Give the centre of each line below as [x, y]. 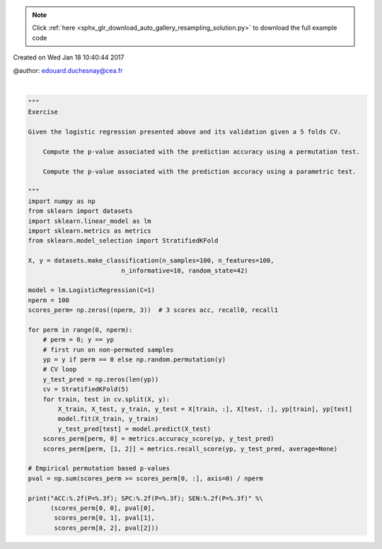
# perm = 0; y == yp [79, 340]
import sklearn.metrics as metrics [89, 231]
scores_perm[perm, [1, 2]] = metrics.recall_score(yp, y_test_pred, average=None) [190, 449]
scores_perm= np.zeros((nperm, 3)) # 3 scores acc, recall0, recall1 [153, 310]
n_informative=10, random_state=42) [185, 270]
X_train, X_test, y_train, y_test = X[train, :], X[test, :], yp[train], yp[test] [205, 409]
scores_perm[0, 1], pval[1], [105, 518]
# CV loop [60, 369]
